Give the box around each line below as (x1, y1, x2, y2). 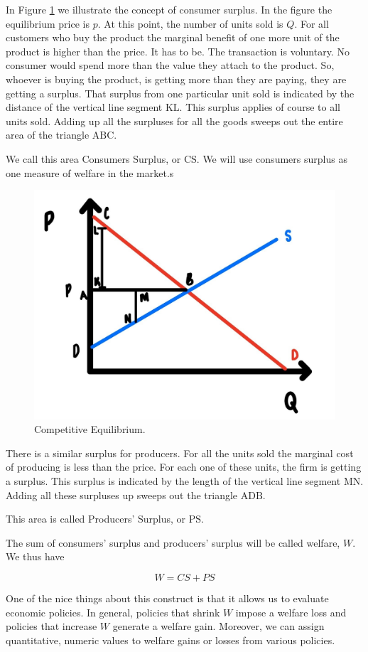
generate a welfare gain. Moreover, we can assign (112, 619, 325, 634)
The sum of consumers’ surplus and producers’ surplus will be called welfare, (6, 535, 340, 550)
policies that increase (6, 619, 97, 634)
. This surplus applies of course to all (179, 100, 341, 114)
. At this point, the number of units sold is (97, 16, 283, 31)
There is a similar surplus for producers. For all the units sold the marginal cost (6, 445, 354, 460)
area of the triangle (6, 127, 90, 142)
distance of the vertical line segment (6, 100, 163, 114)
